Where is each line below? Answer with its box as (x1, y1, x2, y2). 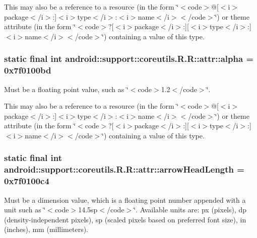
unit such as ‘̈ (4, 204, 46, 215)
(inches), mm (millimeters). (4, 224, 89, 234)
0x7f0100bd (4, 64, 51, 76)
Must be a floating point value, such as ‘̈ (4, 84, 128, 94)
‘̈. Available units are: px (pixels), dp (134, 204, 247, 215)
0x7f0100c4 (4, 175, 49, 187)
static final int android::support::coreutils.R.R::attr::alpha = (4, 52, 254, 65)
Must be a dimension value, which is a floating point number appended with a (4, 194, 246, 205)
